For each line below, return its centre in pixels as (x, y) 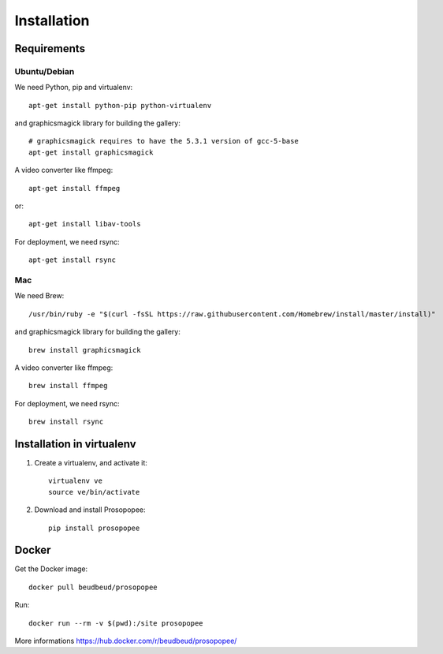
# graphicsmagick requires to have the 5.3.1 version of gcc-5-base (164, 141)
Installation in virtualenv (76, 444)
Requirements (50, 49)
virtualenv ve (75, 481)
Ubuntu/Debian (45, 71)
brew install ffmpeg (68, 386)
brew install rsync (66, 422)
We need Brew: (39, 296)
